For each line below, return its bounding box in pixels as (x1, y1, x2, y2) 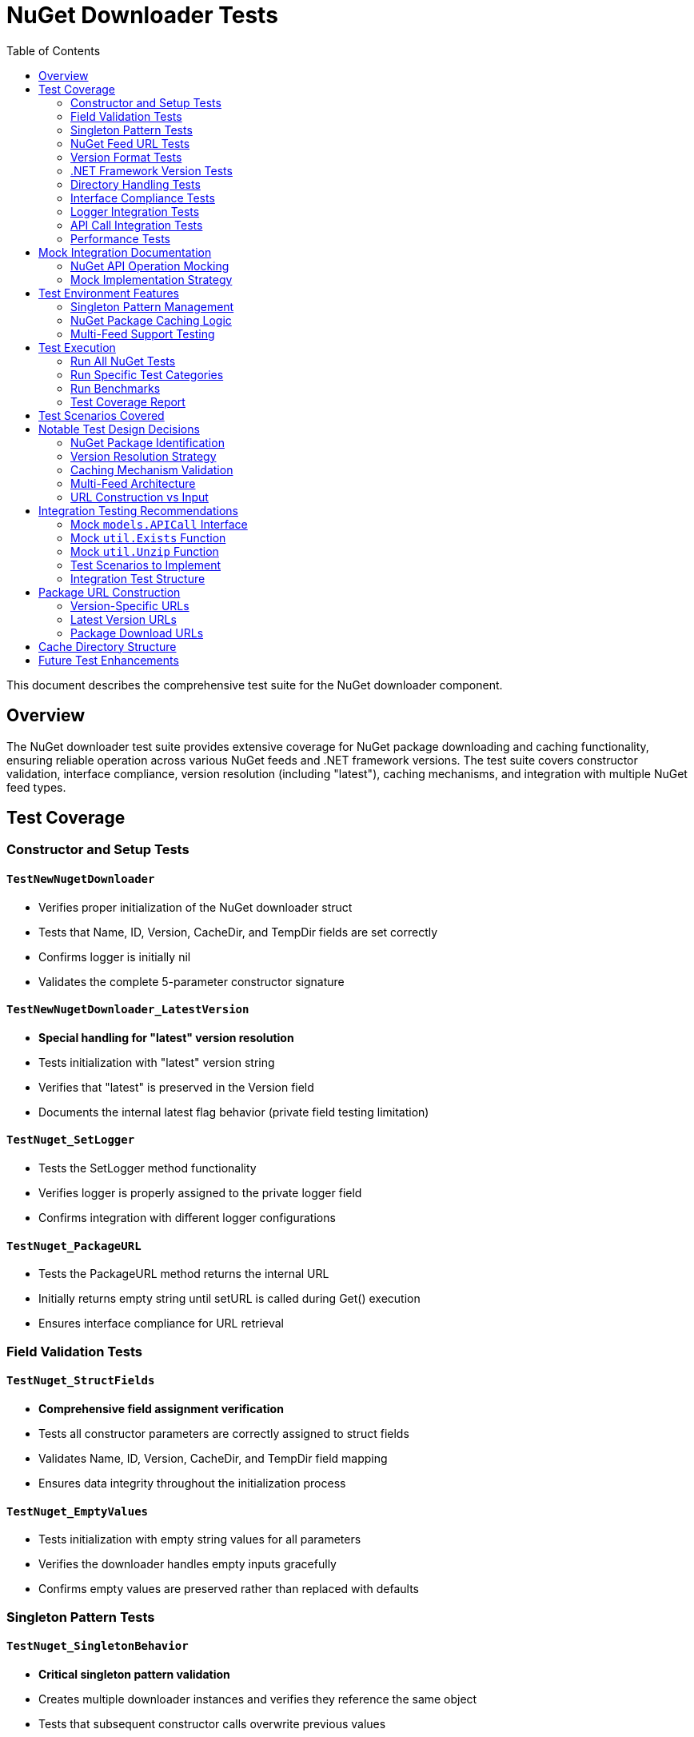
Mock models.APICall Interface (70, 517, 248, 531)
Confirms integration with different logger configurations (38, 1211, 336, 1225)
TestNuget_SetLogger (6, 1133, 135, 1147)
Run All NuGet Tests (70, 353, 176, 368)
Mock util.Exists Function (70, 530, 226, 545)
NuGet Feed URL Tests (70, 136, 190, 150)
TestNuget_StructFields (6, 1374, 155, 1388)
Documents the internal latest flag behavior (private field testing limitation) (38, 1104, 429, 1119)
